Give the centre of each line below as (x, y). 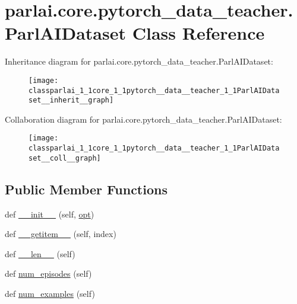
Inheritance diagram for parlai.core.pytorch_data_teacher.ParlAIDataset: (139, 61)
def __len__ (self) (40, 253)
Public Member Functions (86, 189)
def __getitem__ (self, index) (61, 234)
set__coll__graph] (65, 158)
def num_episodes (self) (48, 273)
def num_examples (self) (50, 294)
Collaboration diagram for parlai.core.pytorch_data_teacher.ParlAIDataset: (143, 119)
